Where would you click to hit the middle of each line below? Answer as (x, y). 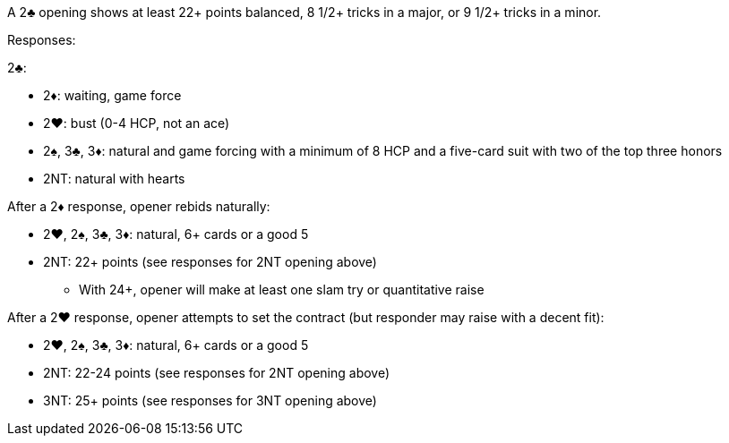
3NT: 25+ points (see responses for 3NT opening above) (210, 400)
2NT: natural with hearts (114, 179)
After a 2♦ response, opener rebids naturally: (139, 206)
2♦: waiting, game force (112, 95)
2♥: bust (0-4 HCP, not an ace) (137, 123)
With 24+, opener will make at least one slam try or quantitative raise (282, 290)
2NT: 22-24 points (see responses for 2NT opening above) (217, 373)
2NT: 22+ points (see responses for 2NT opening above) (210, 262)
